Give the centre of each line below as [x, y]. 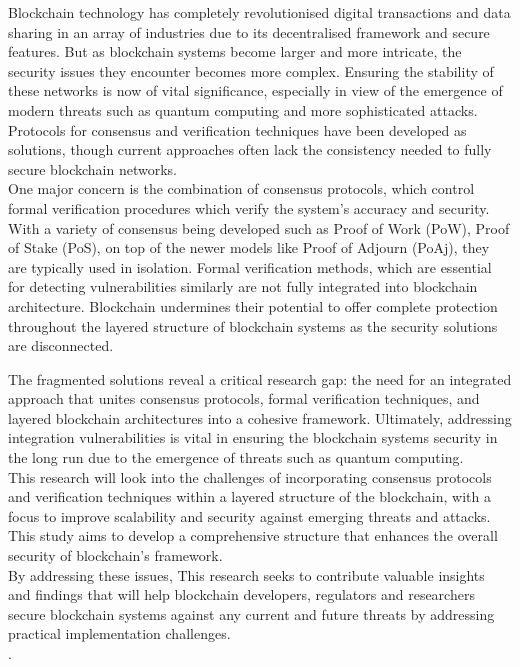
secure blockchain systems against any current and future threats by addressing [251, 613]
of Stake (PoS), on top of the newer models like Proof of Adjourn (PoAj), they [249, 247]
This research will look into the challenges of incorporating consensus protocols [250, 476]
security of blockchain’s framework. [115, 555]
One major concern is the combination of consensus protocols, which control [241, 188]
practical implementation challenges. [119, 633]
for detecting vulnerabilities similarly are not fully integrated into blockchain [243, 286]
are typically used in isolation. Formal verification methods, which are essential [250, 266]
